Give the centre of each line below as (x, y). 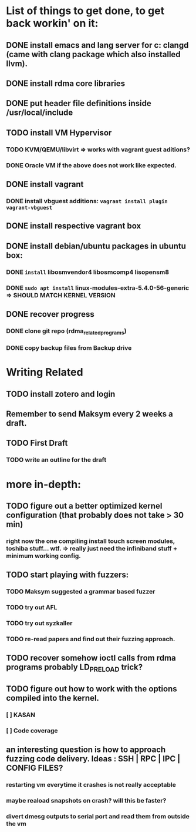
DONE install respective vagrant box (74, 226)
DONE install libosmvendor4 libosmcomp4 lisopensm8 (87, 272)
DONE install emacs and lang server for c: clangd (97, 45)
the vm (16, 824)
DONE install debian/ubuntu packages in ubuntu (96, 246)
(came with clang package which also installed (93, 54)
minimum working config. (43, 556)
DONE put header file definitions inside (79, 103)
